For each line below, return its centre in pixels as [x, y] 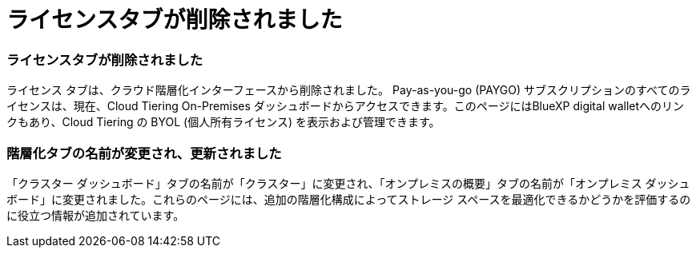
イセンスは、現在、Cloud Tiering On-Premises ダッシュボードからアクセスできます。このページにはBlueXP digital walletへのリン [346, 106]
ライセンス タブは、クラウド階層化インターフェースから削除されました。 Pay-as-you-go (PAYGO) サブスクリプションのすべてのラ [349, 90]
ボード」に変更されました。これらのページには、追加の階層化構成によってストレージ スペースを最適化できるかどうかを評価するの [349, 199]
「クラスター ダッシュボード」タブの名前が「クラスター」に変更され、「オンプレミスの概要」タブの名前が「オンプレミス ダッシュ [348, 183]
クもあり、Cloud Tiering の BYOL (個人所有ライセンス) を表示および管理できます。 [223, 122]
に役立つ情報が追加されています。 [96, 215]
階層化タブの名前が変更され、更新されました [144, 153]
